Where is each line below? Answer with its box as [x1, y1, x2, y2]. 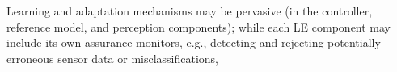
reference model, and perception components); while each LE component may [6, 18, 391, 35]
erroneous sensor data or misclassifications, [6, 49, 219, 66]
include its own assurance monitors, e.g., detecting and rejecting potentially [6, 34, 381, 51]
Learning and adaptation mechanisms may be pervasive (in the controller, [6, 2, 373, 19]
